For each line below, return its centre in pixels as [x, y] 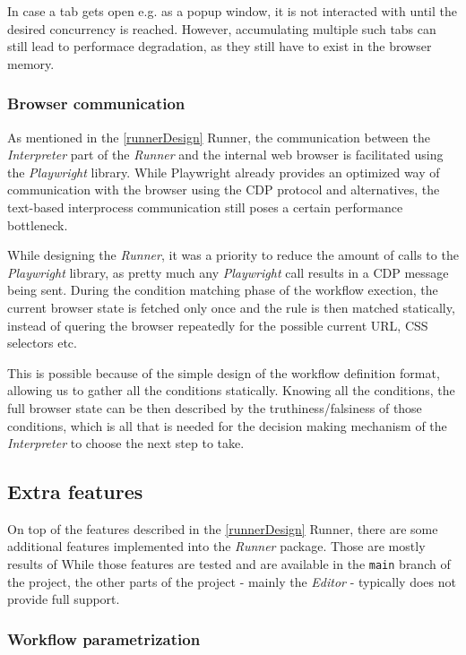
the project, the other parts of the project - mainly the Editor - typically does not [232, 581]
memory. [31, 63]
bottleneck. [38, 224]
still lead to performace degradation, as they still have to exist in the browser [220, 46]
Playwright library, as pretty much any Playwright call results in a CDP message [228, 272]
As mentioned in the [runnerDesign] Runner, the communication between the [219, 137]
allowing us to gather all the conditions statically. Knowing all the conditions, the [231, 390]
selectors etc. [42, 343]
